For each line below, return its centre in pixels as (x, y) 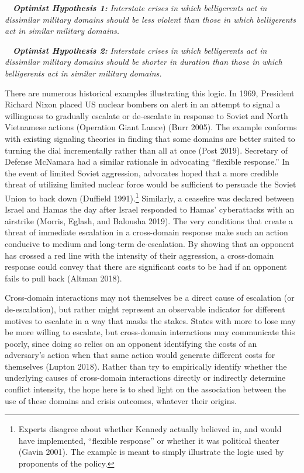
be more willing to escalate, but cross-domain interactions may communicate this (150, 332)
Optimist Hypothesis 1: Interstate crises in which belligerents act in (140, 8)
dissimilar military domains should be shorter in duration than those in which (144, 62)
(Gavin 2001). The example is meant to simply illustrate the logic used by (151, 452)
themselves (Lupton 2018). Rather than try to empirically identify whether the (146, 366)
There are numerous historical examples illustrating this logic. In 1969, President (150, 93)
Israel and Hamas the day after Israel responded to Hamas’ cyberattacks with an (150, 209)
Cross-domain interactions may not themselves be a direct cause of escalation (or (150, 298)
